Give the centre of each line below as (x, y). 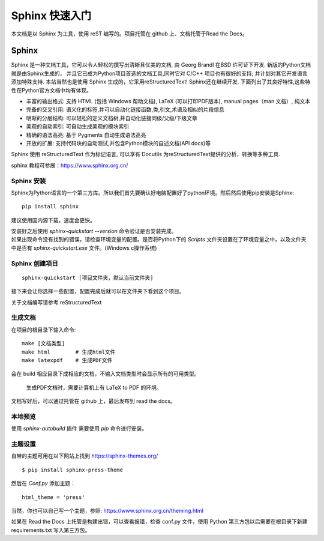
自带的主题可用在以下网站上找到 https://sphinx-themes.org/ (85, 456)
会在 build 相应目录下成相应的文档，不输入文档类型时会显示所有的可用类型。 (106, 374)
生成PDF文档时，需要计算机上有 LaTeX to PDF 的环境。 (94, 387)
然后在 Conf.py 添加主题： (43, 483)
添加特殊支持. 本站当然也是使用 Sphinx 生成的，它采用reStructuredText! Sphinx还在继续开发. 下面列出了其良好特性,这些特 (161, 82)
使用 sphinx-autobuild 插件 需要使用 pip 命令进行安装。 (79, 429)
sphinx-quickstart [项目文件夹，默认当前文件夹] (88, 277)
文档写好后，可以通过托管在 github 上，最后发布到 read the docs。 (94, 401)
